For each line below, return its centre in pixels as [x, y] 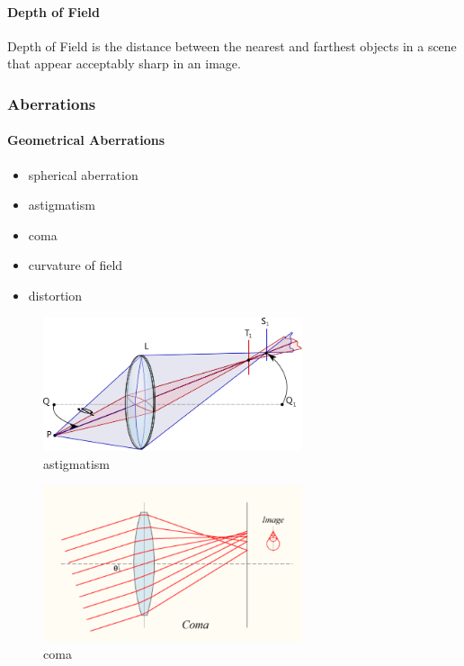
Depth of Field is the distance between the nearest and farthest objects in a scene [232, 45]
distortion [55, 295]
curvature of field [76, 265]
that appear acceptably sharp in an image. [124, 63]
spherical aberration [83, 174]
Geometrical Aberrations [86, 140]
